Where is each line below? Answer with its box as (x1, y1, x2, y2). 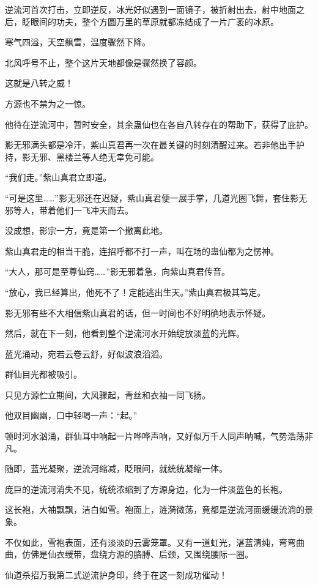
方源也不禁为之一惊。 (5, 97, 91, 110)
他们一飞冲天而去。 (56, 203, 133, 216)
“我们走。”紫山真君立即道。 (5, 171, 112, 184)
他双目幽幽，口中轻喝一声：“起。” (5, 409, 138, 422)
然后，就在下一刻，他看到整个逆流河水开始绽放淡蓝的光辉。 (5, 327, 245, 340)
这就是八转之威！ (5, 76, 73, 89)
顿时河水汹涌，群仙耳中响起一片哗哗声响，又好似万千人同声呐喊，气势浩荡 (5, 430, 305, 442)
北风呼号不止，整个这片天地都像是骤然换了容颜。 (5, 56, 202, 69)
